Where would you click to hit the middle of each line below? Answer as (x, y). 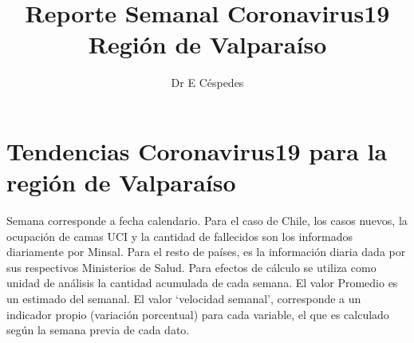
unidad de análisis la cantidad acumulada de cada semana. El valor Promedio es (202, 283)
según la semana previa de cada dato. (98, 330)
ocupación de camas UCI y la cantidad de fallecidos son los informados (180, 236)
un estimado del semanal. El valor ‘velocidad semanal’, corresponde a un (184, 298)
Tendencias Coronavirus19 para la (197, 150)
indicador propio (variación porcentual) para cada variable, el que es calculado (198, 314)
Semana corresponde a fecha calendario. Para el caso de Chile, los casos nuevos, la (207, 221)
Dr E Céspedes (207, 83)
